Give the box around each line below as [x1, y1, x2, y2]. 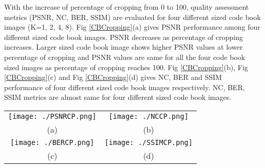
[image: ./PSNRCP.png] [8, 112, 96, 120]
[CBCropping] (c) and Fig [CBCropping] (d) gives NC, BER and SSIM [4, 72, 222, 82]
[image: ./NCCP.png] [109, 112, 189, 120]
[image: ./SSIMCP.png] [104, 138, 193, 146]
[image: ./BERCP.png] [10, 138, 94, 146]
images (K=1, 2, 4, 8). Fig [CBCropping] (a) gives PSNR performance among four [4, 22, 260, 32]
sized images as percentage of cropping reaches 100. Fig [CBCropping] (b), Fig [4, 61, 248, 72]
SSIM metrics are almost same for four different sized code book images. [4, 92, 232, 102]
